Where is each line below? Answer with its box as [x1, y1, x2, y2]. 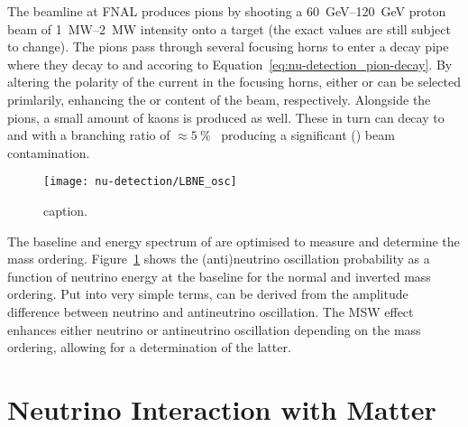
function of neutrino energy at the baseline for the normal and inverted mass [7, 266, 431, 285]
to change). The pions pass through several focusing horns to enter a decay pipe [7, 37, 449, 56]
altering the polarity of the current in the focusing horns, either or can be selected [7, 72, 461, 91]
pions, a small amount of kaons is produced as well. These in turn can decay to [7, 107, 445, 126]
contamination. [7, 143, 90, 162]
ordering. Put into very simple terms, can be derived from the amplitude [7, 284, 408, 303]
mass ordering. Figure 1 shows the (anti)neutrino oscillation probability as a [7, 249, 430, 268]
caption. [43, 201, 88, 219]
